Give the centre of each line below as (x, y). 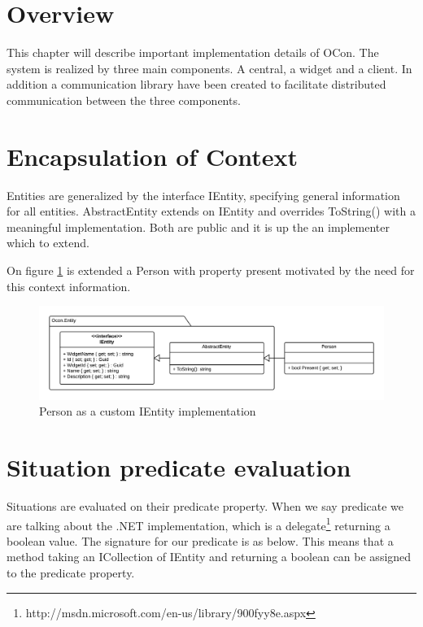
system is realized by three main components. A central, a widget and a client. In (209, 68)
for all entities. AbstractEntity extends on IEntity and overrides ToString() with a (211, 211)
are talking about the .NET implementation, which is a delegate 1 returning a (198, 524)
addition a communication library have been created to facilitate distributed (196, 84)
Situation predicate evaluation (179, 467)
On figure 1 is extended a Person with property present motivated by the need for (211, 270)
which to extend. (48, 243)
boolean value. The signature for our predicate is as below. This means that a (200, 540)
